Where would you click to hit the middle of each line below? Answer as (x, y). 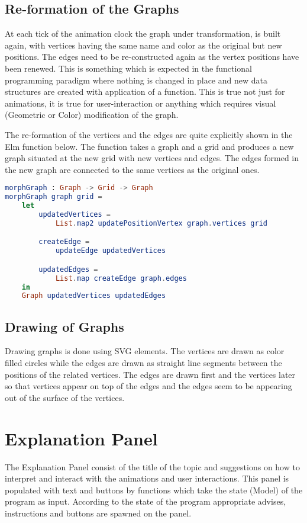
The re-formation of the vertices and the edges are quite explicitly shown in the (149, 134)
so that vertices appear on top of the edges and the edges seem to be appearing (148, 386)
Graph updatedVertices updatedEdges (94, 296)
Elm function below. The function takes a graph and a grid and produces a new (149, 146)
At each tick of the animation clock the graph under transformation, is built (143, 33)
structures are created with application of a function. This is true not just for (145, 92)
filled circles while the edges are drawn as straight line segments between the (143, 363)
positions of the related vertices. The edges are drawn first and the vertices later (150, 374)
